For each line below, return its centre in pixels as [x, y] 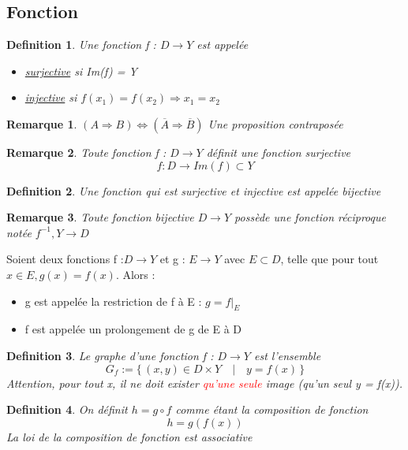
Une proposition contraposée [275, 123]
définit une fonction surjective [279, 152]
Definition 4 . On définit [67, 409]
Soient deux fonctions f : [65, 259]
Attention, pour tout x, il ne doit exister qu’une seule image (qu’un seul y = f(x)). [204, 383]
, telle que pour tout [329, 259]
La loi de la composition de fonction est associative [129, 436]
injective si [51, 97]
